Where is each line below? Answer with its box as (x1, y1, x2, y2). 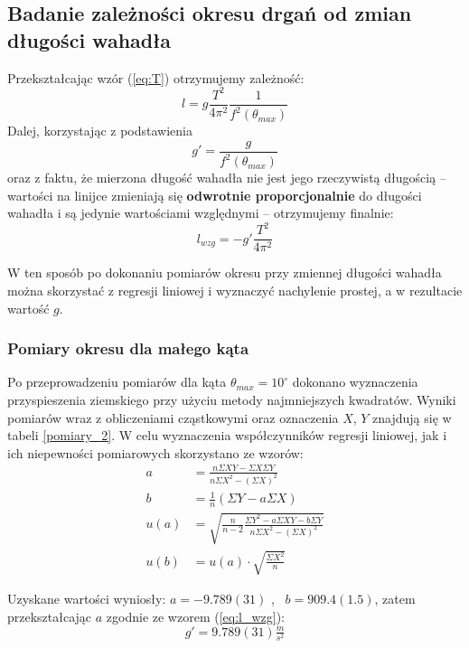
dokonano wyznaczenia (292, 372, 418, 391)
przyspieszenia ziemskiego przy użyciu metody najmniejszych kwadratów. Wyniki (7, 390, 456, 409)
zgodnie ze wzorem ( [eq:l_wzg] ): (106, 606, 285, 625)
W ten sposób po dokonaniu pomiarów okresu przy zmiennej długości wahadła (7, 263, 442, 282)
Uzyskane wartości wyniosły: (7, 589, 166, 608)
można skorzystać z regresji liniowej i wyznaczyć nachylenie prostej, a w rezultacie (7, 281, 463, 300)
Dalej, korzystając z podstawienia (7, 121, 192, 140)
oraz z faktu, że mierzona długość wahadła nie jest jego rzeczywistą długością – (7, 168, 446, 187)
